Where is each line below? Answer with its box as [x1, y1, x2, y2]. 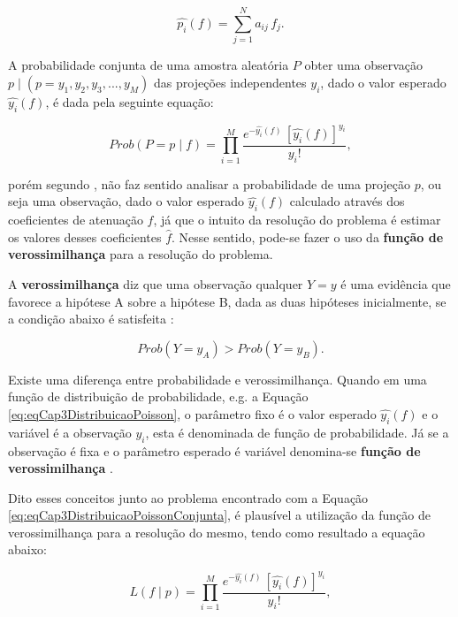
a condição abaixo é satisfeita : [8, 309, 174, 328]
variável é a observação [8, 423, 132, 441]
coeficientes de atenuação [8, 210, 143, 229]
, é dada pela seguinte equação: [45, 92, 214, 110]
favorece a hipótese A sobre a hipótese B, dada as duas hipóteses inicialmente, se [8, 292, 447, 310]
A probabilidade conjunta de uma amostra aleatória [8, 56, 289, 74]
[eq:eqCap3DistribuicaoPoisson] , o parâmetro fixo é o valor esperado [8, 404, 377, 423]
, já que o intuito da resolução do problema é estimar [153, 210, 441, 229]
